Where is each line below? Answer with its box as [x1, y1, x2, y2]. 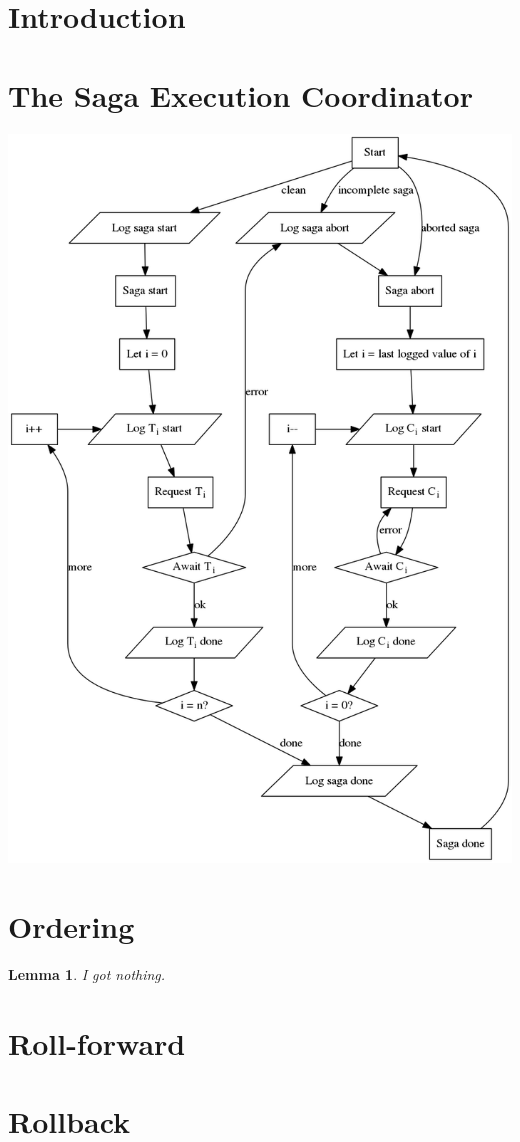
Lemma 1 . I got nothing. [8, 964, 166, 985]
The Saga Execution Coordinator [8, 74, 473, 115]
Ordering [8, 906, 135, 947]
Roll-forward [8, 1022, 186, 1063]
